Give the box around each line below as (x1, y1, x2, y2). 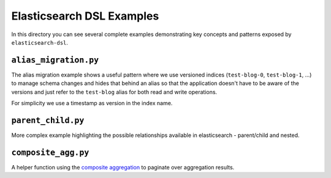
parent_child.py (11, 115, 85, 125)
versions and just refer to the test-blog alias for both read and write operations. (11, 88, 218, 95)
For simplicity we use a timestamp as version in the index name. (11, 100, 173, 107)
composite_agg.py (11, 147, 89, 157)
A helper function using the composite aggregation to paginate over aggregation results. (11, 163, 235, 171)
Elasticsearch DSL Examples (11, 9, 159, 23)
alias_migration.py (11, 55, 99, 65)
